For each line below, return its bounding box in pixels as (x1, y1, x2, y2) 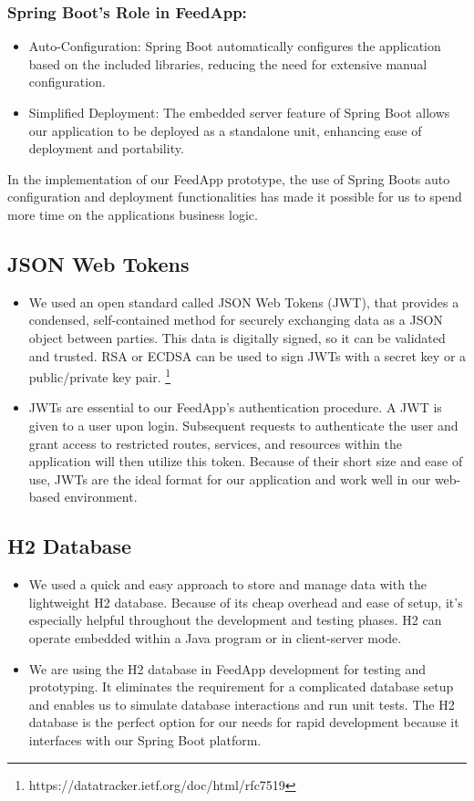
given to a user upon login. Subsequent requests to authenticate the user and (28, 415, 459, 434)
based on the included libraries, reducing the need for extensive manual (28, 54, 428, 73)
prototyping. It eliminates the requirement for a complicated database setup (28, 677, 454, 696)
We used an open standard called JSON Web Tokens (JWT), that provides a (28, 292, 459, 311)
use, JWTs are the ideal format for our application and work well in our (28, 469, 431, 488)
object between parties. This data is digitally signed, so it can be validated (28, 328, 446, 347)
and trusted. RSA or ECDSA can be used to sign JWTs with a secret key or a (28, 346, 467, 365)
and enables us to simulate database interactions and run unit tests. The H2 (28, 694, 455, 713)
